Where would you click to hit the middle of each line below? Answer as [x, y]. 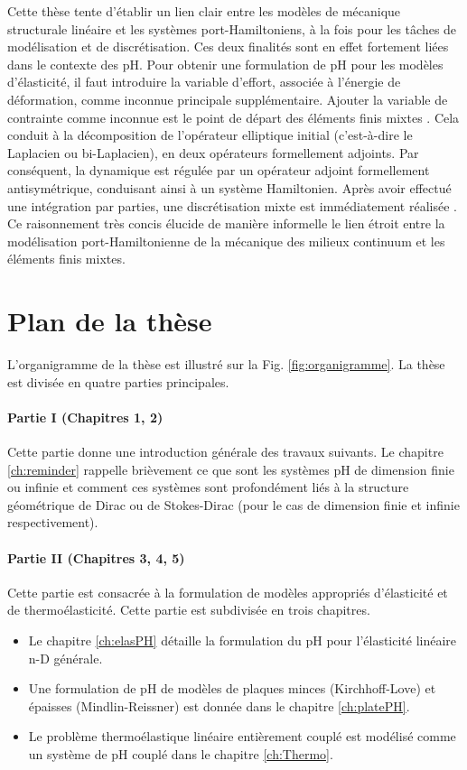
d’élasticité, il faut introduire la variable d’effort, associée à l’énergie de [204, 82]
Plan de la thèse [110, 321]
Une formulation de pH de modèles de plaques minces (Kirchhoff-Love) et [232, 688]
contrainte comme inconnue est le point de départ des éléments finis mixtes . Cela [233, 117]
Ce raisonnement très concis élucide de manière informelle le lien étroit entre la [226, 223]
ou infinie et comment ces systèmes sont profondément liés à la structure [208, 487]
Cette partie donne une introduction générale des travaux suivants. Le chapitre [225, 452]
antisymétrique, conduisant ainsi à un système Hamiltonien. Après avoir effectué [229, 187]
